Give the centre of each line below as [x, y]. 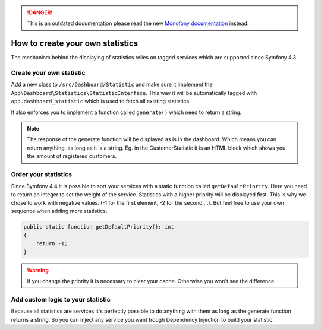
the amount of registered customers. [72, 156]
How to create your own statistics [75, 44]
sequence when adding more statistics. [59, 211]
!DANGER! [40, 12]
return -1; [52, 244]
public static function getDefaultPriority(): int [99, 227]
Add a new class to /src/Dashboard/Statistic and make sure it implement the [112, 85]
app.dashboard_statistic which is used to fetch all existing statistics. [101, 101]
